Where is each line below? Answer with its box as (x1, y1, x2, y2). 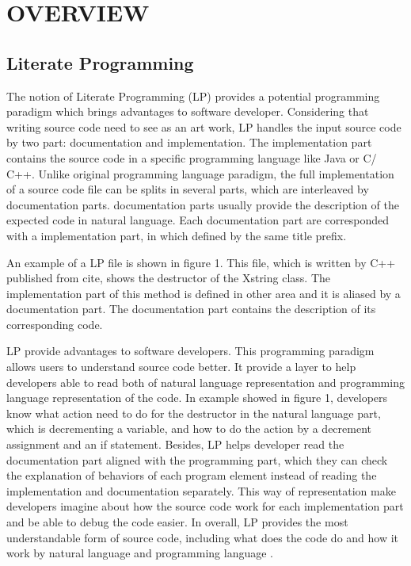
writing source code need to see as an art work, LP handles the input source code (6, 118, 401, 135)
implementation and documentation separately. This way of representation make (6, 482, 396, 499)
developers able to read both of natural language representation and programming (6, 373, 405, 390)
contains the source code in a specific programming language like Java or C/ (6, 149, 377, 166)
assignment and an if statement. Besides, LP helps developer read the (6, 436, 344, 453)
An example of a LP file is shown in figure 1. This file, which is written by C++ (6, 254, 396, 270)
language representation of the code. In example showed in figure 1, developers (6, 389, 388, 406)
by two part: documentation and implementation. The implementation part (6, 134, 372, 151)
